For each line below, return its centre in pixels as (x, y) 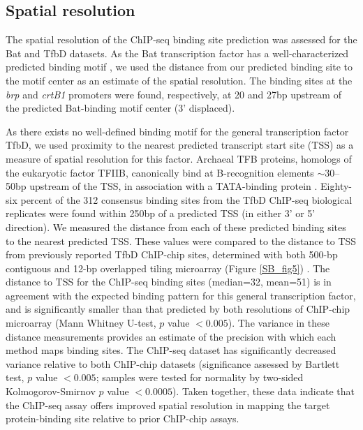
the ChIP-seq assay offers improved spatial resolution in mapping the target (168, 405)
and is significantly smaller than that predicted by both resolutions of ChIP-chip (178, 309)
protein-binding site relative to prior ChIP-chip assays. (123, 418)
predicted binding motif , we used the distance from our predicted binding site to (179, 67)
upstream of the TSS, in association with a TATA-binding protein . (173, 186)
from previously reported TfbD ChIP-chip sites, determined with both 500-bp (172, 254)
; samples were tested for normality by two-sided (200, 377)
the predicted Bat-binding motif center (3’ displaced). (120, 108)
